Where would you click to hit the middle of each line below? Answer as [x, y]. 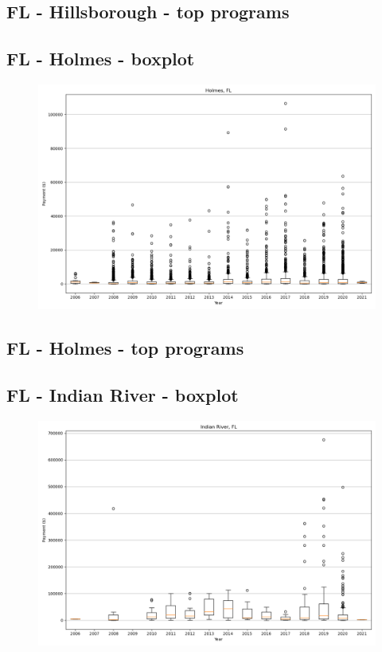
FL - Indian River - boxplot [123, 395]
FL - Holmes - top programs [125, 348]
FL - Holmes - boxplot [101, 59]
